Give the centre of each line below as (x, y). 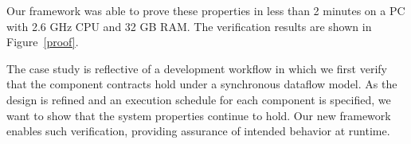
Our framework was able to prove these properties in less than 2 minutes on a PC (206, 10)
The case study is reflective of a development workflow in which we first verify (197, 68)
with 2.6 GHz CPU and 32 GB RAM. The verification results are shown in (189, 26)
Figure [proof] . (43, 42)
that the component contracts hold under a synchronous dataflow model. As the (202, 84)
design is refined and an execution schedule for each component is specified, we (199, 99)
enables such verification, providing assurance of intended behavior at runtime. (198, 131)
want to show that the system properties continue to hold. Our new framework (199, 115)
